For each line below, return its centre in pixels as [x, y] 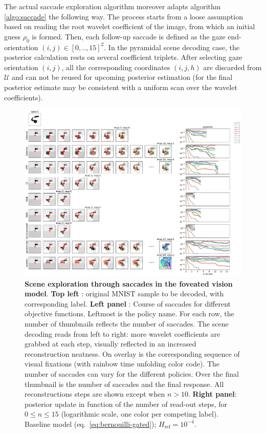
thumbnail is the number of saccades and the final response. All [124, 384]
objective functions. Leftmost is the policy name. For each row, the [129, 313]
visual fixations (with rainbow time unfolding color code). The [122, 364]
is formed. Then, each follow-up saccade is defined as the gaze [129, 36]
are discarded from [232, 67]
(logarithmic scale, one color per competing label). [140, 414]
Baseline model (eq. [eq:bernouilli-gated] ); [91, 424]
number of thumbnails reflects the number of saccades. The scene [127, 323]
